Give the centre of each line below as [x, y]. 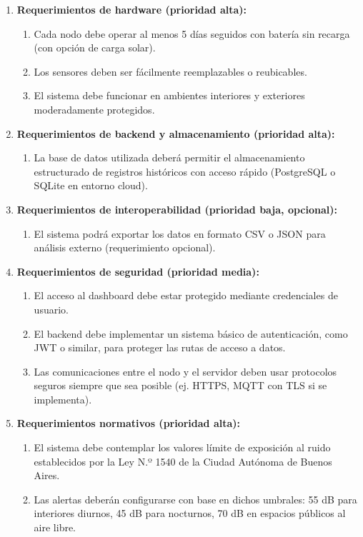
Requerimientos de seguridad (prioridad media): [138, 271]
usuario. [51, 309]
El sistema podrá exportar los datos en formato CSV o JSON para [180, 233]
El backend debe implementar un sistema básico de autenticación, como [191, 333]
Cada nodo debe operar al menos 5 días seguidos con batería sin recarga [192, 33]
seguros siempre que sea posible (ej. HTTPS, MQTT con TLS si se [180, 385]
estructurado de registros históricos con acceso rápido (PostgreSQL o [185, 171]
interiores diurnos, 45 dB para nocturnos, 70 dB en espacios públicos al [190, 513]
